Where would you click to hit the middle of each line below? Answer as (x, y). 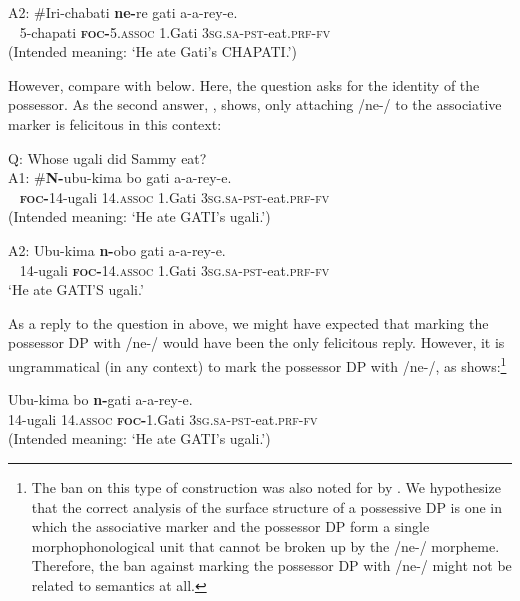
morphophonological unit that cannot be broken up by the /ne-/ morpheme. (265, 545)
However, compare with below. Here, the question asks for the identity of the (244, 84)
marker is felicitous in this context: (115, 123)
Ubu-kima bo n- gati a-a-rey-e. (100, 399)
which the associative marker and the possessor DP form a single (230, 526)
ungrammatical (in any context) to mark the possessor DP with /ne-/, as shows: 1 (257, 364)
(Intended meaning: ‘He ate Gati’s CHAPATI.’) (152, 51)
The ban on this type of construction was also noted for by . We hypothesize (266, 486)
